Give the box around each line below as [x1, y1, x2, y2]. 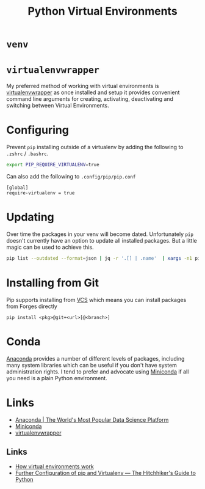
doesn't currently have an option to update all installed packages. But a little [6, 237, 197, 244]
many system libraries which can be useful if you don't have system [6, 361, 177, 369]
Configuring [6, 123, 69, 137]
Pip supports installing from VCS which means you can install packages [6, 296, 187, 303]
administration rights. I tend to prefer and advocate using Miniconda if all [6, 368, 189, 375]
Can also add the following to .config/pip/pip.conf [6, 172, 136, 180]
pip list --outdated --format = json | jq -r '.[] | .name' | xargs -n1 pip [6, 255, 203, 261]
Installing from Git [6, 276, 99, 290]
